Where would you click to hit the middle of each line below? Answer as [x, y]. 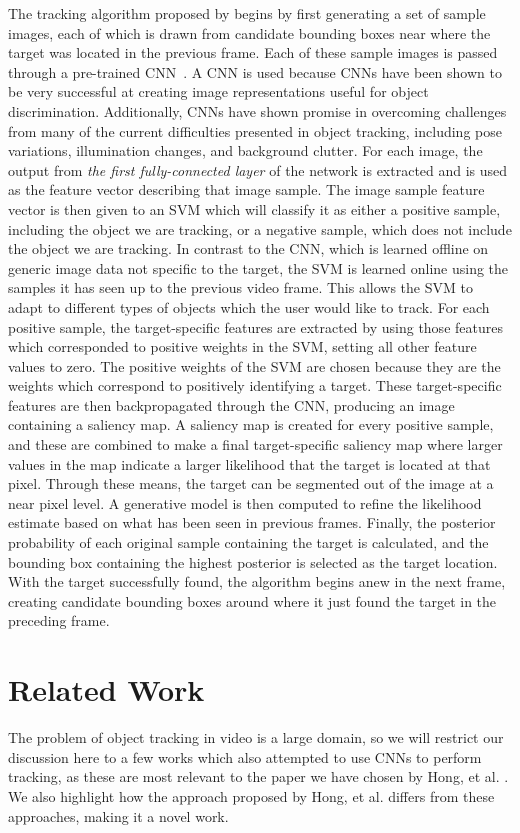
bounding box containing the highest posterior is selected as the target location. [253, 561]
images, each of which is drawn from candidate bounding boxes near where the [249, 32]
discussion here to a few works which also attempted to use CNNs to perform [245, 756]
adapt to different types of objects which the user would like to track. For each [249, 306]
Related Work [106, 689]
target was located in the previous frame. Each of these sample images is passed [253, 52]
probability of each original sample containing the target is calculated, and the [248, 542]
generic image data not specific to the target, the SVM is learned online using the [258, 267]
